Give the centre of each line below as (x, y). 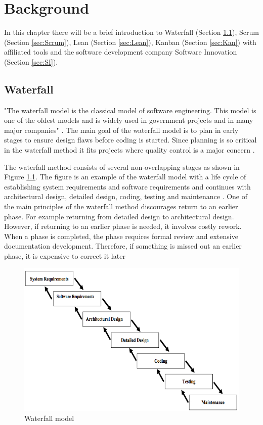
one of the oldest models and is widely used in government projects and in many (129, 120)
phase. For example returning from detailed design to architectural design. (119, 216)
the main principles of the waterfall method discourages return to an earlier (121, 206)
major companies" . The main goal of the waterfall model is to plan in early (121, 130)
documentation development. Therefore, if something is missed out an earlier (123, 246)
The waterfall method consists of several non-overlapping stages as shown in (122, 167)
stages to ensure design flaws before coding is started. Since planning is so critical (130, 140)
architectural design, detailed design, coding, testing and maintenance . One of (126, 196)
